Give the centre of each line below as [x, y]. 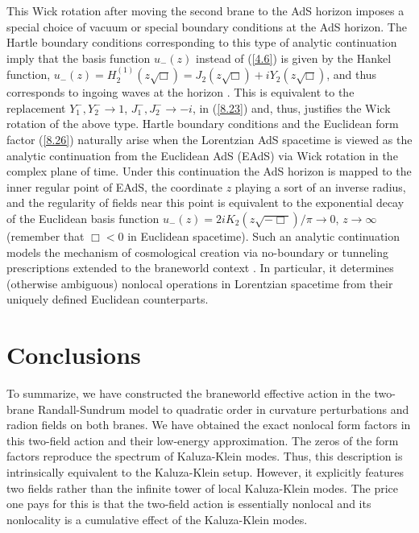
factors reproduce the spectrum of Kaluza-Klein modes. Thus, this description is [205, 456]
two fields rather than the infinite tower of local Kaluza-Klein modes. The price [203, 488]
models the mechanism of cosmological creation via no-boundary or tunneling [198, 252]
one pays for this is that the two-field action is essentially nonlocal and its [189, 504]
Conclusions [74, 355]
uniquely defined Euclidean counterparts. [108, 299]
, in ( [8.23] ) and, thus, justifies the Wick [291, 107]
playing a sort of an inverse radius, [320, 186]
